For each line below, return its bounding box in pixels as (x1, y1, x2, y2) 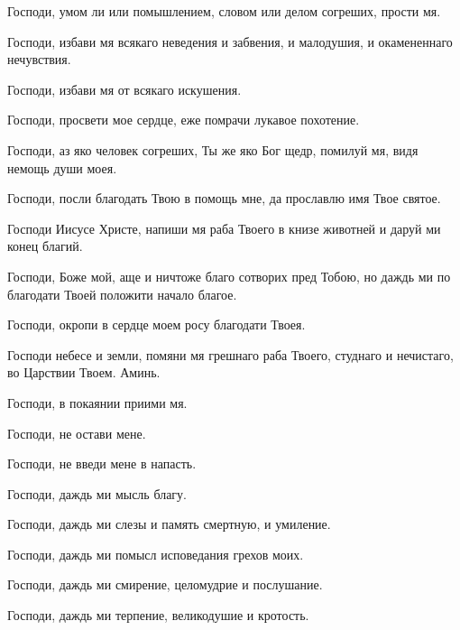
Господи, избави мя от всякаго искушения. (7, 79, 242, 98)
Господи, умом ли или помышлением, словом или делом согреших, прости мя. (7, 2, 441, 20)
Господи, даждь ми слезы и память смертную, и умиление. (7, 514, 331, 533)
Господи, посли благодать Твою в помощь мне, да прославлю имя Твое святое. (7, 189, 441, 208)
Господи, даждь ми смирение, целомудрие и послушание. (7, 575, 323, 594)
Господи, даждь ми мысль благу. (7, 484, 187, 503)
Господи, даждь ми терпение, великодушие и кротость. (7, 606, 309, 625)
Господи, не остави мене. (7, 423, 146, 442)
